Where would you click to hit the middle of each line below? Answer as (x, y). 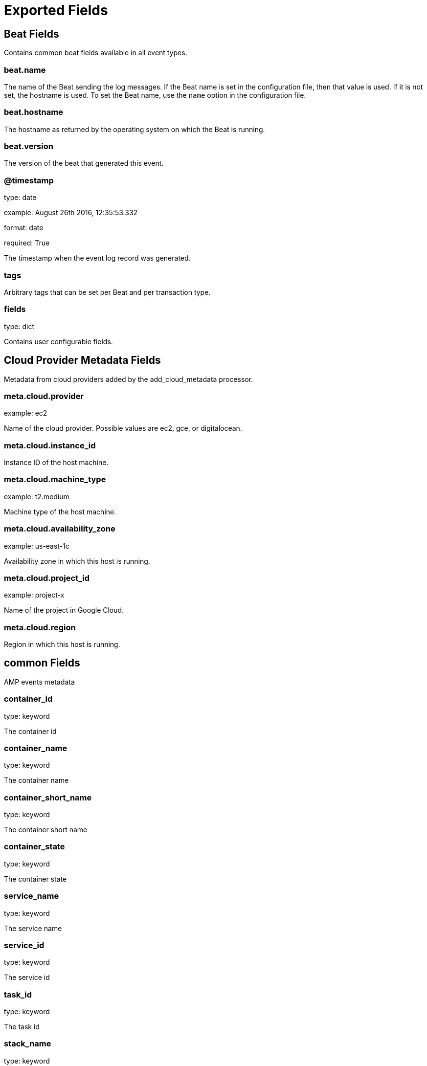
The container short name (46, 830)
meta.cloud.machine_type (55, 479)
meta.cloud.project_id (47, 578)
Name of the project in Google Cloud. (64, 610)
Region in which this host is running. (62, 644)
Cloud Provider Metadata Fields (82, 360)
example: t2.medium (37, 496)
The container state (35, 879)
